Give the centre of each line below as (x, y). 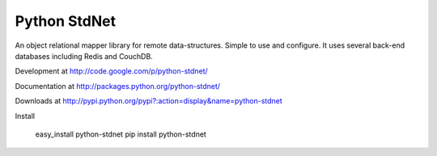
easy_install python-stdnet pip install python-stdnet (121, 134)
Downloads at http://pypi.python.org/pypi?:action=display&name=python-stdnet (148, 101)
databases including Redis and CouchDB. (84, 56)
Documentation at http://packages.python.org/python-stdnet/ (118, 86)
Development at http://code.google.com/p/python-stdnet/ (111, 71)
